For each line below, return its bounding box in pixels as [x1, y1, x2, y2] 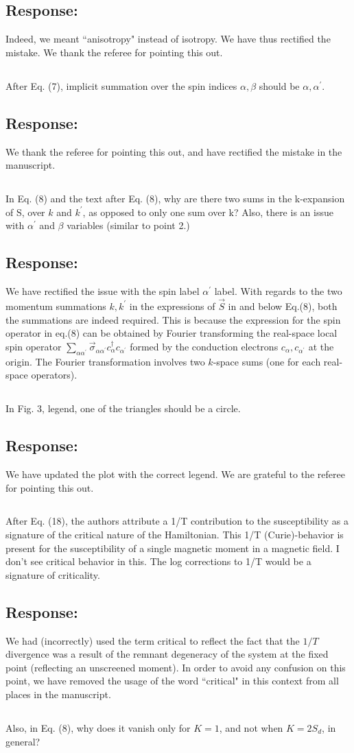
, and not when [219, 721, 283, 735]
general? [5, 734, 40, 748]
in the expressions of [129, 298, 215, 313]
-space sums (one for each [213, 354, 321, 368]
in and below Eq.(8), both [228, 298, 338, 313]
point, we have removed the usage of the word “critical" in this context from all [5, 673, 339, 688]
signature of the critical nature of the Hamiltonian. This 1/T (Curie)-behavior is [5, 527, 344, 542]
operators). [31, 368, 78, 382]
